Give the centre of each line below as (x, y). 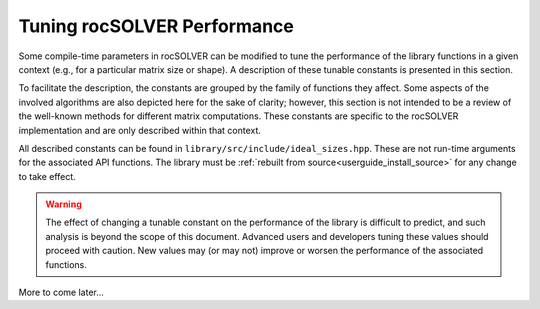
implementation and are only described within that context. (140, 130)
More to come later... (61, 292)
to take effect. (47, 176)
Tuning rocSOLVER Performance (156, 26)
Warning (63, 204)
